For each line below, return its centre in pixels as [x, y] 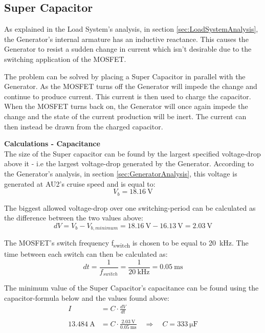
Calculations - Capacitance [52, 143]
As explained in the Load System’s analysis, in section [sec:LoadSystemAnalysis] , [131, 29]
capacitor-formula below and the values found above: [87, 298]
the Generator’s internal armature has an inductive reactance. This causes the [126, 39]
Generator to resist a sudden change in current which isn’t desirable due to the [128, 49]
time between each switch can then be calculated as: [86, 254]
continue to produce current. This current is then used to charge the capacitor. [128, 96]
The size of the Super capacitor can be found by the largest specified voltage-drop [132, 153]
